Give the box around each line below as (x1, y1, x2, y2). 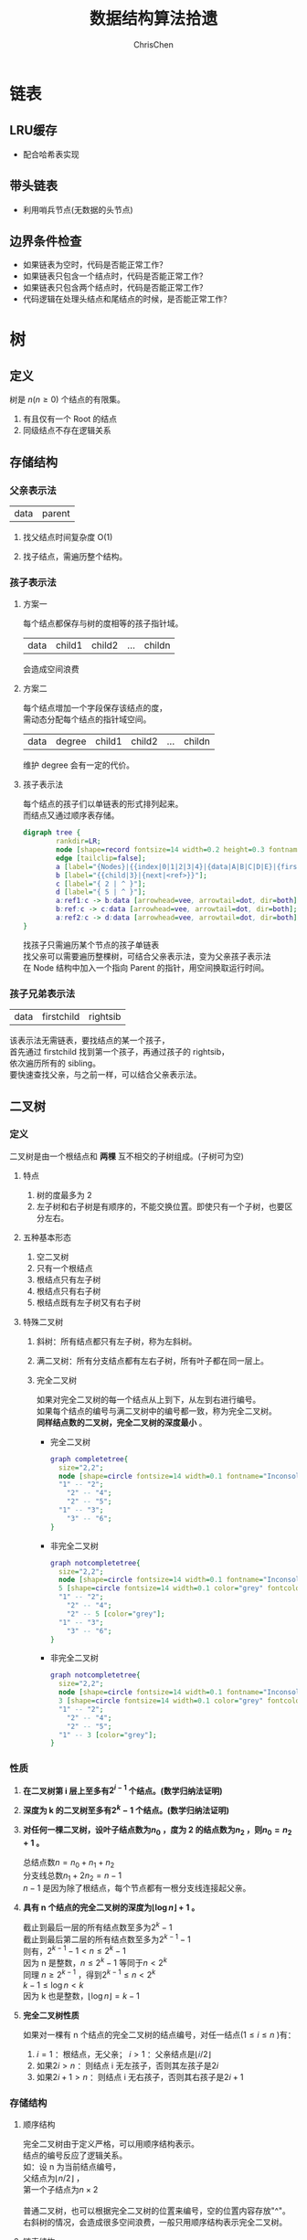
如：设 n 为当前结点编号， (22, 2160, 121, 2171)
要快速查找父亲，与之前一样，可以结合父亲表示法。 (9, 1069, 202, 1080)
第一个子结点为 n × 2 (22, 2183, 99, 2194)
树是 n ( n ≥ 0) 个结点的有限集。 (9, 394, 126, 405)
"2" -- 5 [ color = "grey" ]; (67, 1609, 165, 1619)
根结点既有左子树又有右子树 (36, 1297, 142, 1308)
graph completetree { (49, 1454, 129, 1463)
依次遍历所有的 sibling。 (9, 1057, 101, 1069)
